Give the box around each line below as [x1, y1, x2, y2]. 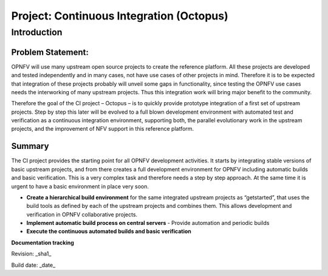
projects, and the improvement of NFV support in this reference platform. [11, 125, 194, 133]
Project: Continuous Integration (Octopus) [11, 9, 229, 22]
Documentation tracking [11, 239, 74, 246]
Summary [11, 141, 49, 151]
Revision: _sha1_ [11, 250, 52, 258]
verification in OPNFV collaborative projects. [26, 210, 138, 218]
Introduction [11, 27, 63, 38]
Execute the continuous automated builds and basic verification [26, 228, 191, 235]
